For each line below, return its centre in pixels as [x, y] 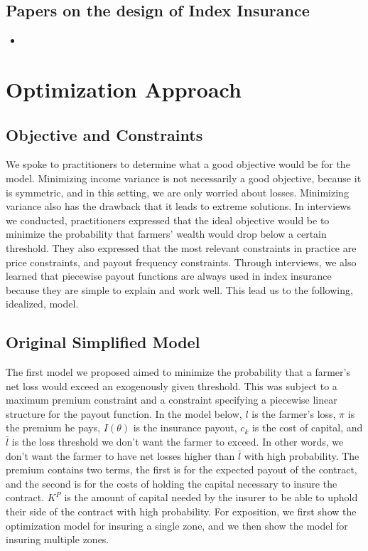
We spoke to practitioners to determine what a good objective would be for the [178, 164]
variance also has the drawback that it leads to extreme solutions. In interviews [178, 206]
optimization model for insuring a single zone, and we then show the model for [177, 525]
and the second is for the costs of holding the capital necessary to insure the [172, 483]
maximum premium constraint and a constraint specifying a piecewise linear [172, 400]
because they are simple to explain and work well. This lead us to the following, [179, 289]
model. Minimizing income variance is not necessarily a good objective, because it [184, 178]
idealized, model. [42, 304]
